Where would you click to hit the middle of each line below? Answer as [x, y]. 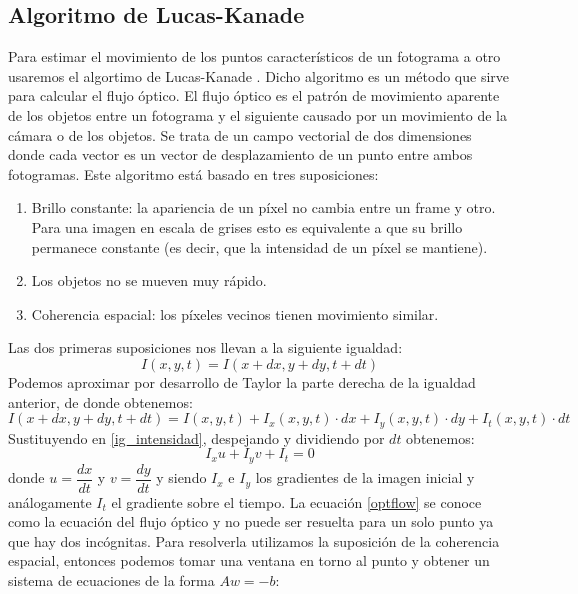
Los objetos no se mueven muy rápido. [149, 280]
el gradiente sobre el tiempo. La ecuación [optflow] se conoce [296, 501]
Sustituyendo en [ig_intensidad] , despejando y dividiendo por [196, 437]
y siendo [181, 477]
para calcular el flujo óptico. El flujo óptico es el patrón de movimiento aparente [254, 95]
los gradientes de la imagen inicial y [365, 477]
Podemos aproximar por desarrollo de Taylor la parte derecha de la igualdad [242, 381]
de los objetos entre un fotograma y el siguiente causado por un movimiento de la [257, 114]
